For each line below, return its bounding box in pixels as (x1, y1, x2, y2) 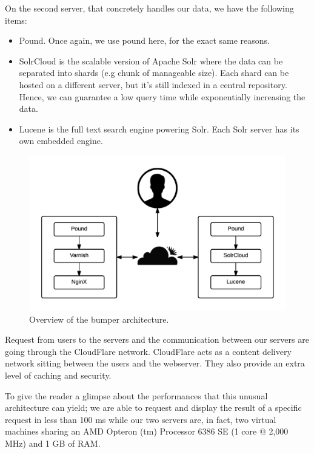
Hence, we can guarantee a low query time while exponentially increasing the (19, 90, 306, 103)
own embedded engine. (19, 134, 103, 147)
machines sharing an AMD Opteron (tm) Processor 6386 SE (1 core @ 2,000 (5, 425, 289, 438)
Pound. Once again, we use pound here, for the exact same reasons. (19, 34, 270, 47)
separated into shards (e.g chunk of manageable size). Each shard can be (19, 66, 289, 79)
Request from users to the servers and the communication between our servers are (5, 333, 309, 346)
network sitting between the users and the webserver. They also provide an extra (5, 357, 305, 370)
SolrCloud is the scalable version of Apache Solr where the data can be (19, 54, 283, 67)
